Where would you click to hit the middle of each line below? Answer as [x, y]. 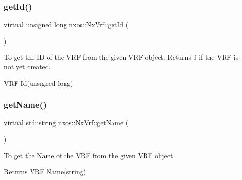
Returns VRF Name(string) [45, 172]
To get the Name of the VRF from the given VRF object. [89, 155]
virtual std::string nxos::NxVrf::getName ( [66, 123]
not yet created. [27, 66]
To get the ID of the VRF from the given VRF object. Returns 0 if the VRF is [121, 57]
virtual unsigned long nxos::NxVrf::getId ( [66, 25]
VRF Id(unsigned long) [39, 83]
